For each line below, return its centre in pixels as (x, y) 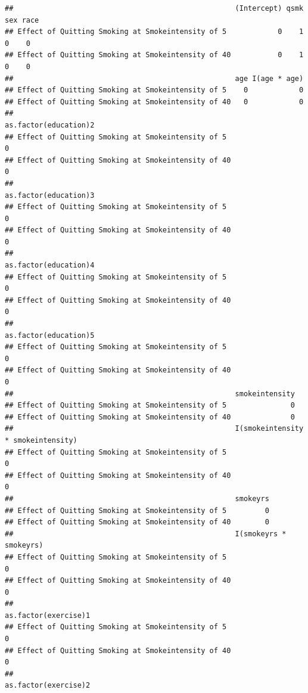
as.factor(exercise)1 (48, 615)
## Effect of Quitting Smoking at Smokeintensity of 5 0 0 (154, 90)
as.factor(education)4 (50, 265)
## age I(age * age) (154, 78)
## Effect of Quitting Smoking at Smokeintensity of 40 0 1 (154, 55)
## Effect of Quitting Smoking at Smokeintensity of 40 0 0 (154, 102)
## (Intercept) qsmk (154, 8)
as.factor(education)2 (50, 125)
